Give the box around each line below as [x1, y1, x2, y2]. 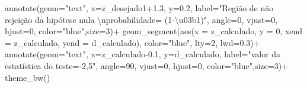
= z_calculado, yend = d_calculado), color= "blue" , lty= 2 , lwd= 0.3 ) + [5, 36, 260, 48]
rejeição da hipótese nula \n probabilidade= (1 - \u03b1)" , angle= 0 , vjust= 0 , [5, 13, 278, 25]
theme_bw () [5, 71, 50, 83]
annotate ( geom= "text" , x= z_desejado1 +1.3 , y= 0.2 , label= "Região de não [5, 2, 274, 14]
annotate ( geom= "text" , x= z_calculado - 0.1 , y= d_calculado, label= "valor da [5, 48, 281, 60]
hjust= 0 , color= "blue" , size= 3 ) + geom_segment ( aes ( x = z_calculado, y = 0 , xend [5, 25, 303, 37]
